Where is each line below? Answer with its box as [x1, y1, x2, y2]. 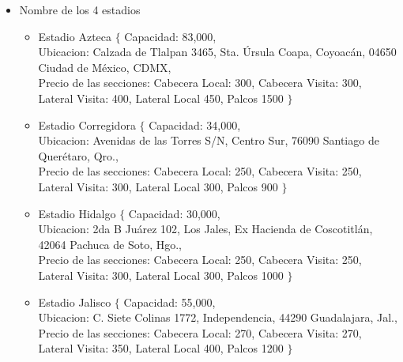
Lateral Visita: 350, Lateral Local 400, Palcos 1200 [38, 340, 284, 356]
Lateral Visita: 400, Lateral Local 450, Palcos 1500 [38, 89, 284, 106]
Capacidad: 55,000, [123, 293, 216, 310]
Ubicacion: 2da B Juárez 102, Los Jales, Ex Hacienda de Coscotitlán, [38, 221, 373, 237]
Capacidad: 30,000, [128, 205, 220, 221]
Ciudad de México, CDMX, [38, 58, 171, 75]
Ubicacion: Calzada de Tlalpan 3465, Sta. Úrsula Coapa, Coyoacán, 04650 [38, 43, 397, 60]
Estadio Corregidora [38, 116, 136, 133]
